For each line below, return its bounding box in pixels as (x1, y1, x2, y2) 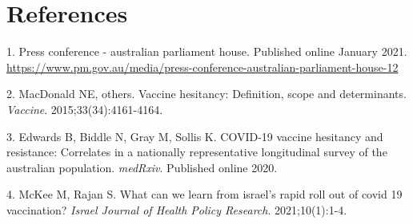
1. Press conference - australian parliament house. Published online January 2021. (6, 43, 407, 60)
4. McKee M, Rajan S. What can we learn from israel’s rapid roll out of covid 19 (6, 186, 403, 202)
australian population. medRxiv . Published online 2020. (6, 159, 278, 175)
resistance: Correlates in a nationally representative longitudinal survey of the (6, 143, 387, 160)
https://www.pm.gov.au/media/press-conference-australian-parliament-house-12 (6, 58, 399, 75)
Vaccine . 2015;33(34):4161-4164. (6, 100, 163, 117)
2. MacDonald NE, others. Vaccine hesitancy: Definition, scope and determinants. (6, 85, 407, 102)
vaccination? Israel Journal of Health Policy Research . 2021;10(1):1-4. (6, 201, 347, 218)
